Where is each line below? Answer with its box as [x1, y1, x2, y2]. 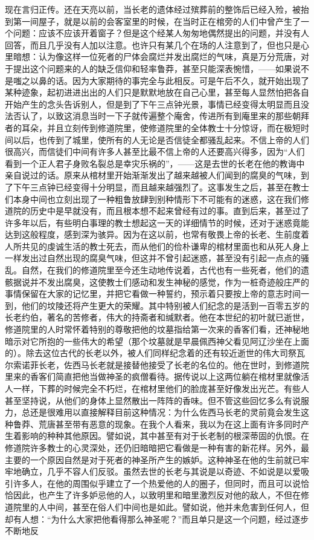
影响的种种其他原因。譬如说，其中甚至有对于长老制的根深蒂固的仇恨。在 [21, 429, 309, 442]
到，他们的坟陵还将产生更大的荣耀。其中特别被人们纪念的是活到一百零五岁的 [5, 299, 309, 311]
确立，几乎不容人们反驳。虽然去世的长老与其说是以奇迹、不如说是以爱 [21, 465, 301, 478]
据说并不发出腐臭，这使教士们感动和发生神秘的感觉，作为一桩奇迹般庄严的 [13, 275, 309, 288]
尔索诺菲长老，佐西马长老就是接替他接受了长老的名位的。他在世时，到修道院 [5, 358, 309, 371]
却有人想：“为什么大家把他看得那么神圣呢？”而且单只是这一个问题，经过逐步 [5, 512, 309, 525]
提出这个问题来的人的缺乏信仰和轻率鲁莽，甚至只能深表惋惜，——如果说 [13, 62, 301, 74]
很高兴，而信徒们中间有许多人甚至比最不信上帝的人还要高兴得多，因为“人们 [5, 145, 305, 158]
